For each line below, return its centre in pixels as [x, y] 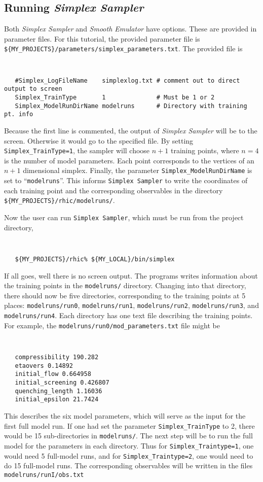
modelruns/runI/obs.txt [44, 475]
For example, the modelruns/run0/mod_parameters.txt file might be [112, 325]
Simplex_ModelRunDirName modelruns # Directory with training [131, 106]
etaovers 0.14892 [44, 366]
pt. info [19, 114]
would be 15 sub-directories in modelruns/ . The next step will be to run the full [128, 436]
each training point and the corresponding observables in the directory [114, 190]
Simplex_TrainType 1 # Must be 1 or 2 [115, 98]
